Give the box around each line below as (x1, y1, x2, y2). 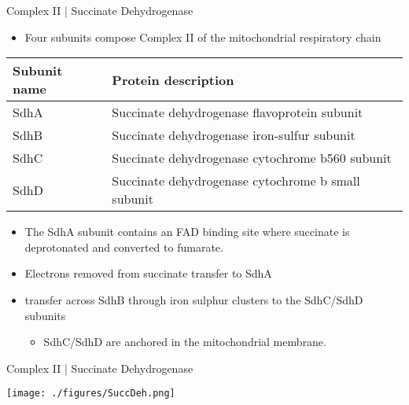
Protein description (112, 70, 234, 89)
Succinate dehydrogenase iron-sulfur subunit (112, 126, 356, 145)
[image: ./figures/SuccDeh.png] (6, 388, 175, 399)
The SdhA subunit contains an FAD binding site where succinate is (24, 223, 350, 240)
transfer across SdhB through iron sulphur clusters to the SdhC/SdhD (24, 291, 363, 307)
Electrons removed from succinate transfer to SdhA (24, 265, 272, 282)
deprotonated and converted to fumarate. (24, 238, 223, 255)
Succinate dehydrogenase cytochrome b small (112, 171, 360, 190)
